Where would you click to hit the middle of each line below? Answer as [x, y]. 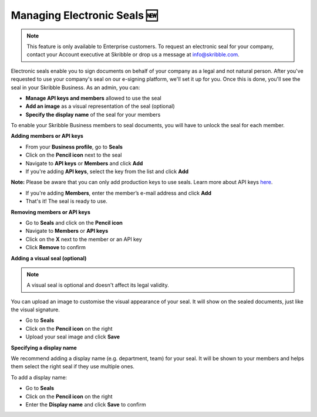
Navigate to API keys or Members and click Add [84, 163]
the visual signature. [35, 310]
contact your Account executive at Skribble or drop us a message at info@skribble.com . [133, 55]
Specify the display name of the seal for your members [93, 114]
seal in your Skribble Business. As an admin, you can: [75, 87]
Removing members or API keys [50, 212]
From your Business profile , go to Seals [74, 147]
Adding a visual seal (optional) [49, 258]
